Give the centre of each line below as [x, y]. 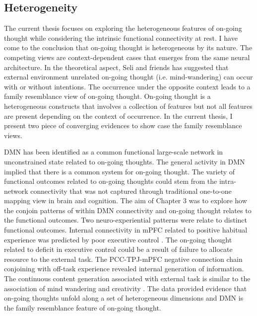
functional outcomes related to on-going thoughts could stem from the [111, 181]
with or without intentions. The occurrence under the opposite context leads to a [127, 86]
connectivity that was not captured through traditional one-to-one [131, 191]
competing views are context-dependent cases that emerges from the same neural [127, 57]
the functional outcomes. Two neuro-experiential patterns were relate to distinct [126, 220]
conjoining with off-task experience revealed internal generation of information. [124, 269]
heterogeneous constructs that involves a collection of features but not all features [128, 106]
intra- [227, 181]
